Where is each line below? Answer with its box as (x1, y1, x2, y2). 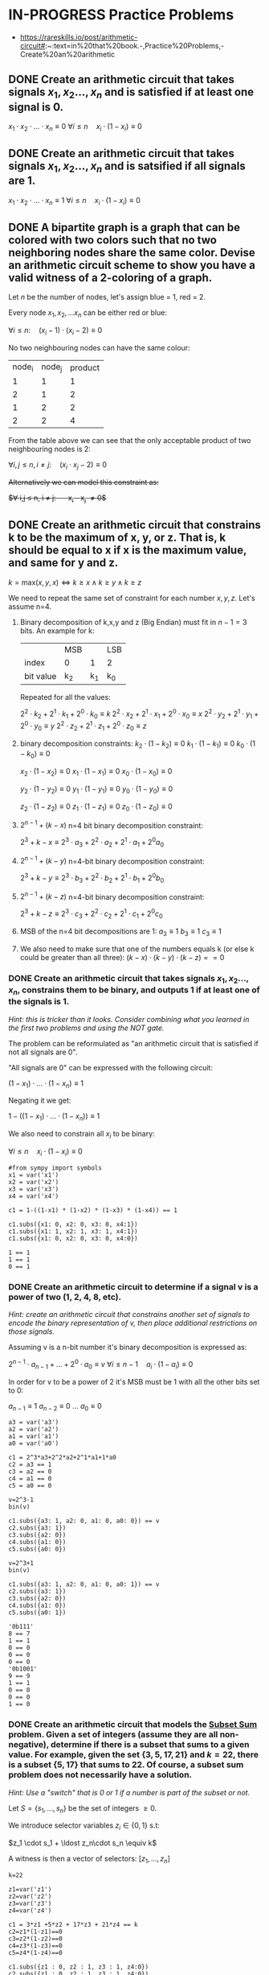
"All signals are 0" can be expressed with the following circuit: (8, 1062, 213, 1072)
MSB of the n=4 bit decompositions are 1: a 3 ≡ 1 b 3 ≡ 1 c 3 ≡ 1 (19, 926, 222, 938)
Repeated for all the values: (19, 692, 111, 702)
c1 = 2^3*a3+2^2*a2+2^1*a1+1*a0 (8, 1454, 116, 1462)
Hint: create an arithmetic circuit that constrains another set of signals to (8, 1310, 251, 1319)
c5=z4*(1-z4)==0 (8, 1948, 63, 1956)
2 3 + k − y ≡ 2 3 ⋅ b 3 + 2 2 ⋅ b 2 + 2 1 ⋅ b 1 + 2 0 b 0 (19, 872, 165, 884)
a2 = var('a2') (8, 1426, 59, 1434)
